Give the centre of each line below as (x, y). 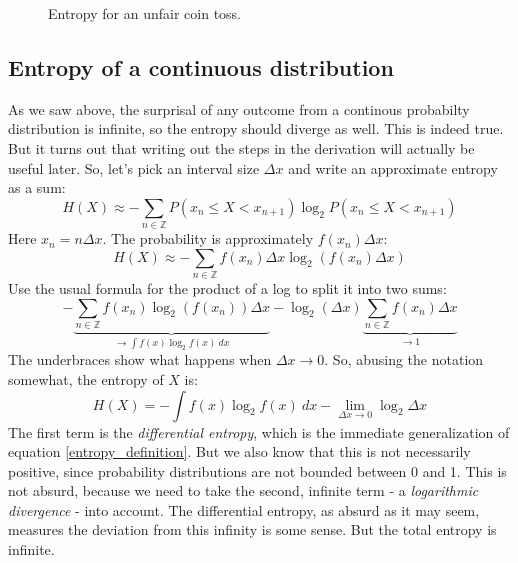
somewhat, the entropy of (86, 378)
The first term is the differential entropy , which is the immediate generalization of (259, 431)
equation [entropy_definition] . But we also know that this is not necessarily (239, 451)
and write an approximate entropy (393, 167)
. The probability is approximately (208, 238)
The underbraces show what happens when (140, 359)
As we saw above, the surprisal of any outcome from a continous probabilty (239, 108)
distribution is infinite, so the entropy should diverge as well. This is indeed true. (256, 128)
